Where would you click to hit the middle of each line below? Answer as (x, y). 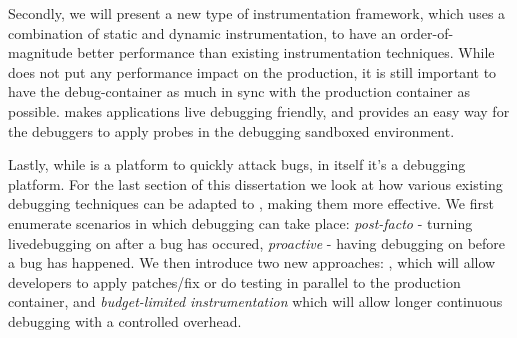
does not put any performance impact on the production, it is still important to (252, 71)
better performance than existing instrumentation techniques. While (286, 52)
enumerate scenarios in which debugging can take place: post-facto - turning (240, 222)
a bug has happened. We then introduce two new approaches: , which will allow (252, 262)
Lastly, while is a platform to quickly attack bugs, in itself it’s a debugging (237, 164)
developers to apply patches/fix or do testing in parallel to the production (234, 281)
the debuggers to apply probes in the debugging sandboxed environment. (231, 130)
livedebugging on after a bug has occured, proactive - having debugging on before (257, 242)
